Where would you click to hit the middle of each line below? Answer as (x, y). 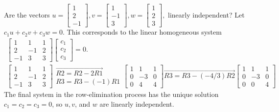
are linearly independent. (137, 103)
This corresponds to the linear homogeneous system (144, 32)
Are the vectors (27, 14)
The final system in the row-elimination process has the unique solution (111, 94)
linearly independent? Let (206, 14)
